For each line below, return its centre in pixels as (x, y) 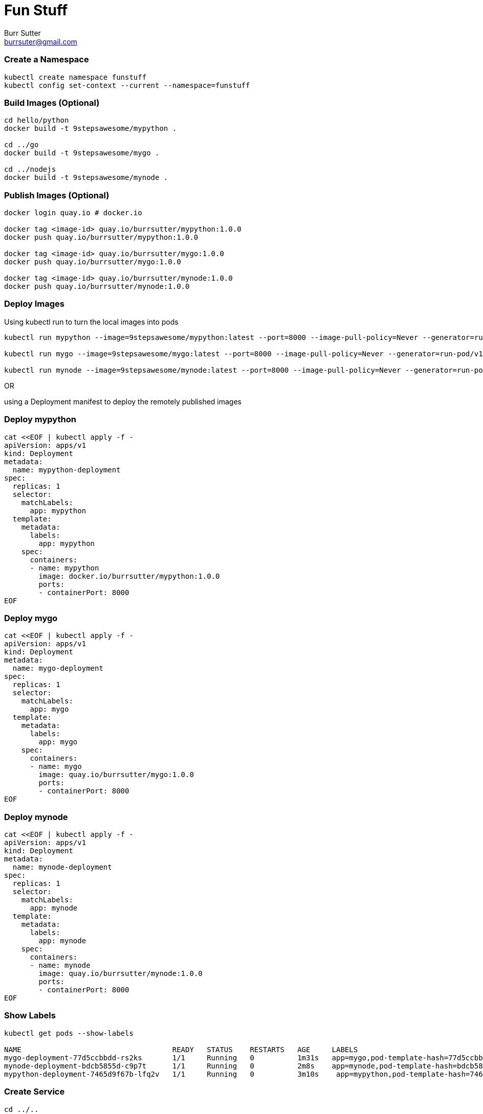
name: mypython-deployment (67, 470)
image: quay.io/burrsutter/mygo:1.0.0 (116, 775)
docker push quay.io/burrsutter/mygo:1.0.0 (93, 262)
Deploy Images (35, 304)
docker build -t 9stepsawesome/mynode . (86, 178)
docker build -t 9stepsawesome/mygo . (82, 153)
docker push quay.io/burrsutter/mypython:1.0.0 (101, 237)
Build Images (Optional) (52, 103)
